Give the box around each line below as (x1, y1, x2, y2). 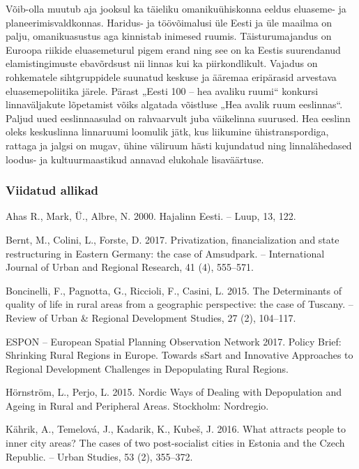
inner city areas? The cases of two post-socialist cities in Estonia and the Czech (6, 435, 345, 450)
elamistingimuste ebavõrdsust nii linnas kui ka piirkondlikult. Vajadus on (6, 56, 318, 70)
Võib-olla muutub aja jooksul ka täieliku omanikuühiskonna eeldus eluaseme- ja (6, 1, 346, 15)
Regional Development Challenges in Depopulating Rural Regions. (6, 361, 289, 375)
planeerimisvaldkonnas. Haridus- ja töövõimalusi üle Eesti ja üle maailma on (6, 15, 333, 29)
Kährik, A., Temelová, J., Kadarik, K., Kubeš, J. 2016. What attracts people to (6, 422, 346, 436)
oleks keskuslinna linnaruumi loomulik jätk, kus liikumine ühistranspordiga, (6, 124, 329, 139)
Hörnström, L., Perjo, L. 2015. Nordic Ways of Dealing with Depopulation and (6, 385, 342, 399)
